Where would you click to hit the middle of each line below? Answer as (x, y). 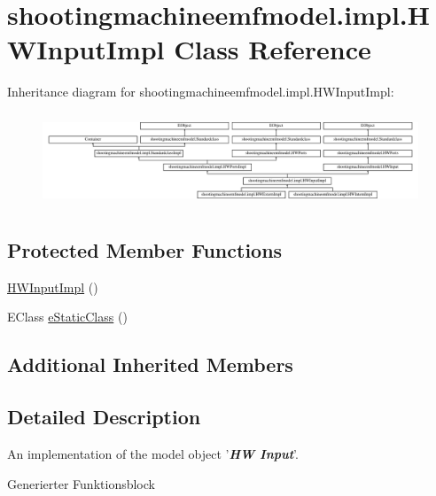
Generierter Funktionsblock (81, 483)
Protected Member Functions (145, 250)
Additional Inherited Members (150, 364)
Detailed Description (104, 417)
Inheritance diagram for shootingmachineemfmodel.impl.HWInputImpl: (201, 92)
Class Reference (272, 49)
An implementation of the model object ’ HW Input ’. (153, 454)
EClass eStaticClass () (67, 317)
